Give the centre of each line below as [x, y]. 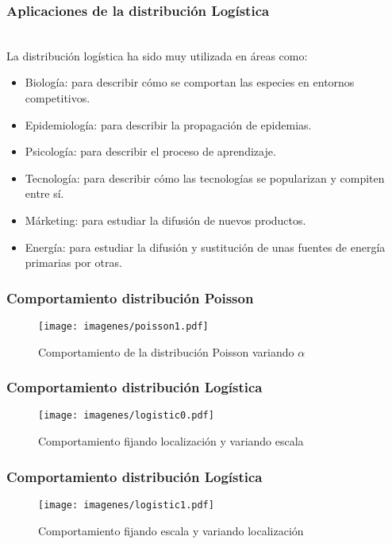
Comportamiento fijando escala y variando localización [171, 530]
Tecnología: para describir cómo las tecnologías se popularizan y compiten [205, 177]
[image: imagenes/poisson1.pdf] [123, 326]
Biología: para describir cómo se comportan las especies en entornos [190, 82]
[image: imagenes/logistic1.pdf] [126, 505]
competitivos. [58, 98]
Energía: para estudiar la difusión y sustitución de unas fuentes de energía [205, 247]
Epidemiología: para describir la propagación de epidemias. [168, 124]
